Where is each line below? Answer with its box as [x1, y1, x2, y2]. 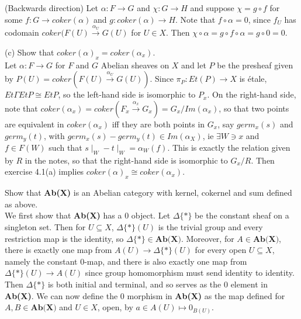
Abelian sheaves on [101, 58, 169, 71]
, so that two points [219, 102, 289, 114]
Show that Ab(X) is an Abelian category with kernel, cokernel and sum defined [5, 186, 292, 199]
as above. [5, 197, 38, 210]
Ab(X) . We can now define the [5, 289, 118, 301]
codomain [5, 26, 39, 39]
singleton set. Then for [5, 220, 86, 233]
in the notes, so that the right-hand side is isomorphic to [25, 154, 228, 166]
